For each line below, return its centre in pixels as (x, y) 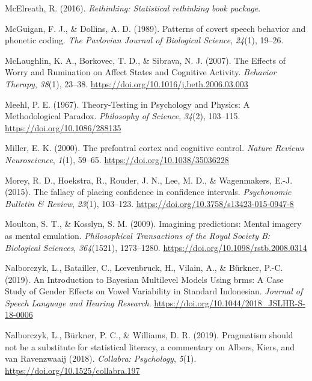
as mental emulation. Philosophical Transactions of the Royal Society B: (138, 235)
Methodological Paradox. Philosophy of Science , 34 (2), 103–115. (123, 116)
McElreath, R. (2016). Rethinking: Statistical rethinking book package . (133, 8)
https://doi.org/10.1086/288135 (63, 127)
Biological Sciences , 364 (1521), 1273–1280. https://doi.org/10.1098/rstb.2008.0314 (156, 247)
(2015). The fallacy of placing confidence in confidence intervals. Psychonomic (148, 192)
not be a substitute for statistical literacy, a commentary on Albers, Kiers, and (150, 346)
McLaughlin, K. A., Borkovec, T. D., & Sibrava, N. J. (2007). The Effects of (145, 60)
